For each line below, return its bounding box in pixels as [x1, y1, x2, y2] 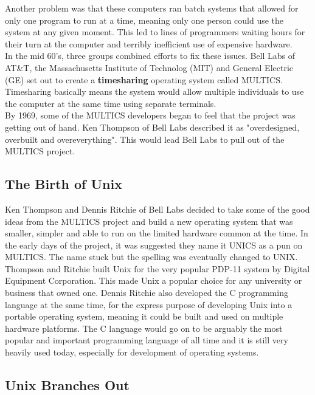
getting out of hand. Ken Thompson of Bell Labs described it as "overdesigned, [5, 120, 300, 133]
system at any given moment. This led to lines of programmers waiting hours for [5, 26, 305, 38]
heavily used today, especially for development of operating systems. [5, 346, 259, 359]
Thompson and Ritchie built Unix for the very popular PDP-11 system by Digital [5, 262, 310, 275]
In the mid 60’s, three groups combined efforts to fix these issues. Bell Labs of [5, 49, 296, 62]
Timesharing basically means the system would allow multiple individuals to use [5, 85, 304, 98]
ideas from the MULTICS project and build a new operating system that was [5, 215, 293, 227]
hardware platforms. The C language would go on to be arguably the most [5, 321, 283, 334]
